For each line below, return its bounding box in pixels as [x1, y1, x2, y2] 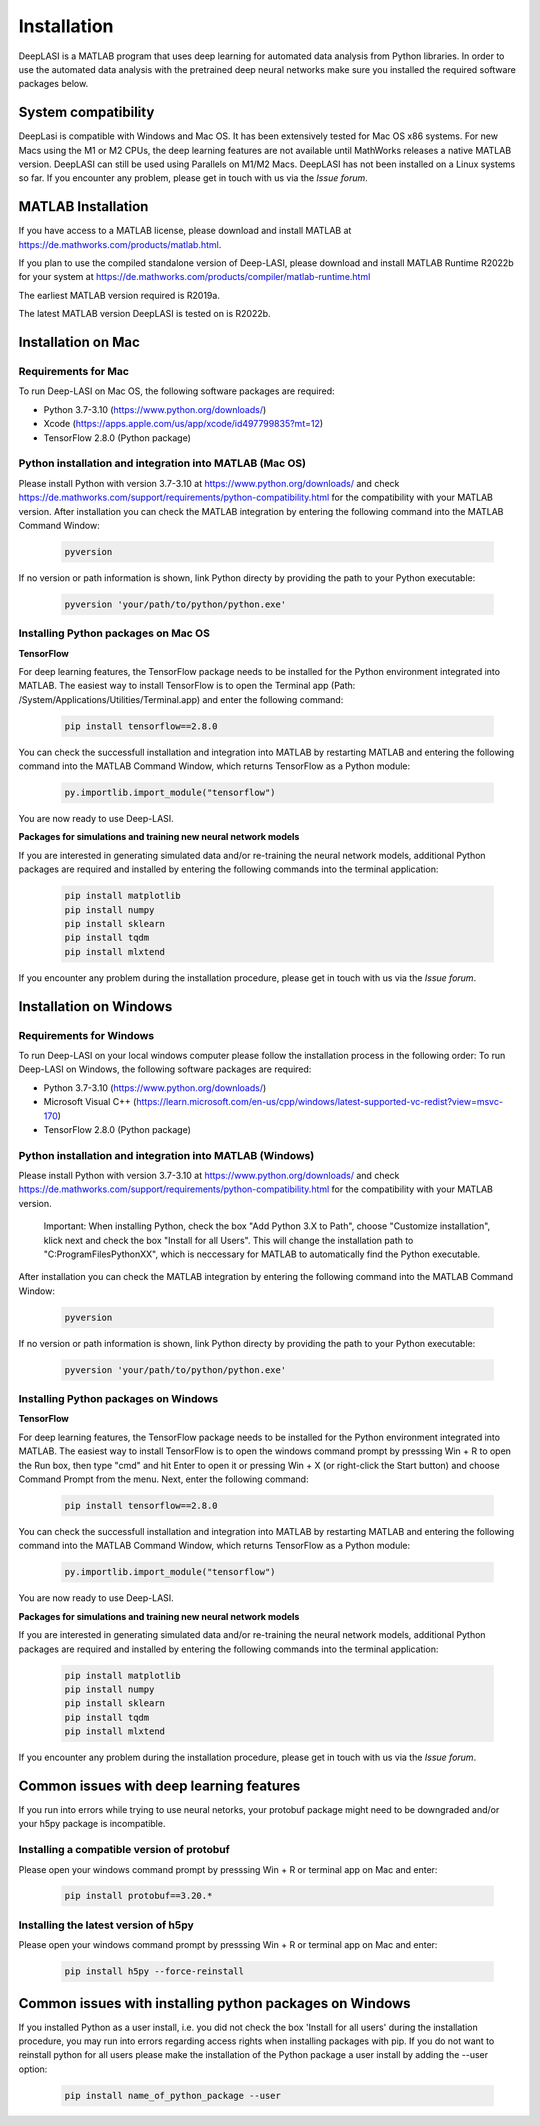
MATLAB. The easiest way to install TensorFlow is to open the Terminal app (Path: [18, 680, 356, 692]
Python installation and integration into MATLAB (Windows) [18, 1148, 315, 1162]
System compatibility [18, 104, 155, 121]
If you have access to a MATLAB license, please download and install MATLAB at [18, 225, 352, 237]
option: [18, 2063, 48, 2075]
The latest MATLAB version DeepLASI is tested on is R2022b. [18, 308, 271, 320]
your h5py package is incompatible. [18, 1818, 166, 1830]
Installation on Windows [18, 998, 173, 1015]
